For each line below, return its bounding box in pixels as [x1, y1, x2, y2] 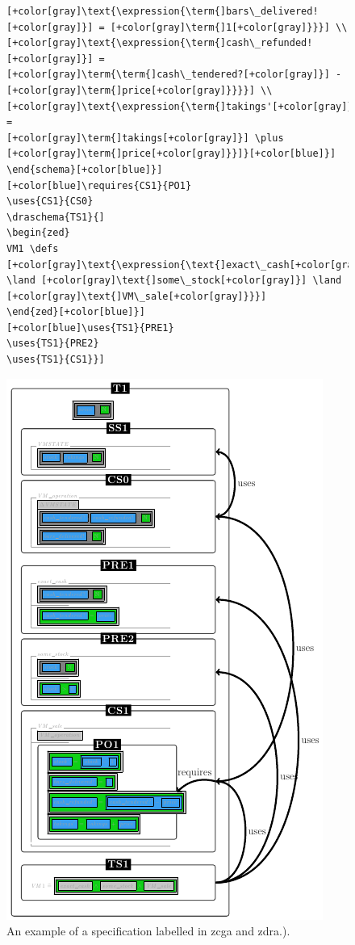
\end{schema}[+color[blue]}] [6, 163, 163, 175]
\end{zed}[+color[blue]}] [6, 306, 145, 318]
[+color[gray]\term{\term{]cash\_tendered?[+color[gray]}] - [6, 69, 342, 81]
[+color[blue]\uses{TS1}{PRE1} [6, 321, 174, 334]
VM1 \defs [6, 242, 59, 254]
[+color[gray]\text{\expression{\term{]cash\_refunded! [6, 37, 313, 49]
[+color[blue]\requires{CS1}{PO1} [6, 179, 192, 191]
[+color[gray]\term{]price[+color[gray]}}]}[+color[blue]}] [6, 148, 336, 160]
